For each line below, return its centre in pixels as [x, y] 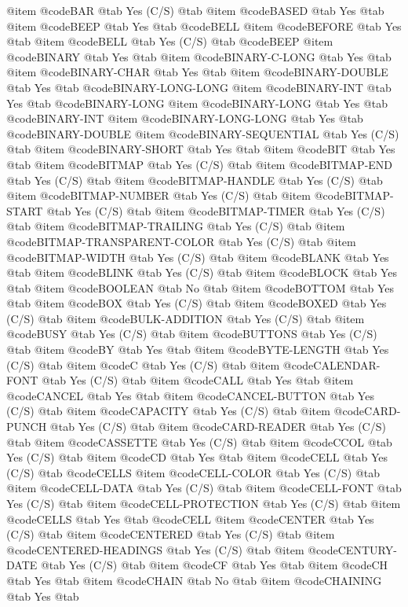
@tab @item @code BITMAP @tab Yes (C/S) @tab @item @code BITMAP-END [200, 164]
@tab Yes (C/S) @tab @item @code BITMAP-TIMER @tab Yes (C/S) [216, 210]
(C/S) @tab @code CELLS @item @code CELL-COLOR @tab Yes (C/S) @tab [193, 472]
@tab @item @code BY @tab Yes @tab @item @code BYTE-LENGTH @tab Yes [198, 349]
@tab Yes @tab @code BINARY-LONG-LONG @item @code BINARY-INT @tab [199, 87]
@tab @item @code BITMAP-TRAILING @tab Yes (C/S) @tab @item [176, 226]
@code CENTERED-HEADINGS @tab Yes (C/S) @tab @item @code [172, 549]
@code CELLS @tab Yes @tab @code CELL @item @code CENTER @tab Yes [190, 519]
